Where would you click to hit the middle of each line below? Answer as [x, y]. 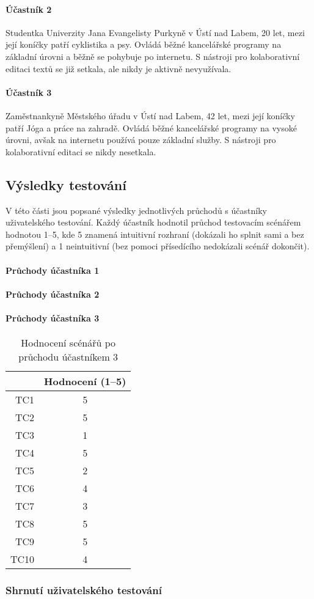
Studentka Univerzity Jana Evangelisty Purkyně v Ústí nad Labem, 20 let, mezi [155, 32]
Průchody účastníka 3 [53, 318]
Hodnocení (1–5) [85, 381]
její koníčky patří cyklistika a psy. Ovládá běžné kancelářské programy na [144, 44]
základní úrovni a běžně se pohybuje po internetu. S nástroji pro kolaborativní [153, 56]
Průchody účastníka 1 [53, 270]
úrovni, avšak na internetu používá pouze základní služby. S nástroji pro [141, 140]
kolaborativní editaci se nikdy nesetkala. [81, 151]
